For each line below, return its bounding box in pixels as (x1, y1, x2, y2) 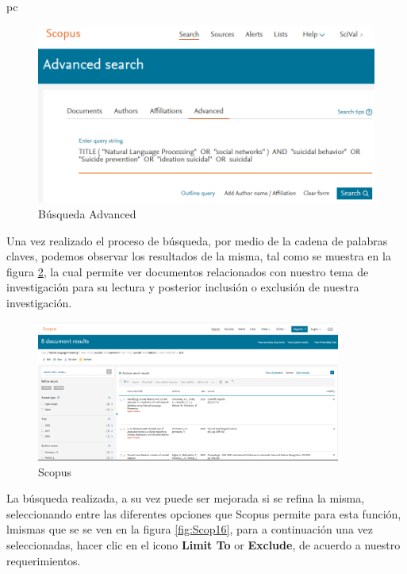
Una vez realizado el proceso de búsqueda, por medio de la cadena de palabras (6, 232, 388, 248)
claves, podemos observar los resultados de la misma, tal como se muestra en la (6, 248, 391, 264)
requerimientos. (6, 552, 81, 568)
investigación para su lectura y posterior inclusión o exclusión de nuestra (6, 279, 359, 295)
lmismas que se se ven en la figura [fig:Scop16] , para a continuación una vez (6, 521, 373, 537)
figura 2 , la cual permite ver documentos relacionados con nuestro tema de (6, 263, 369, 279)
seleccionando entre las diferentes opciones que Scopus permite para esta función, (6, 505, 401, 522)
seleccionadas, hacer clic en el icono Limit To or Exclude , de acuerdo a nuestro (6, 537, 401, 553)
